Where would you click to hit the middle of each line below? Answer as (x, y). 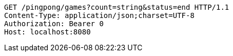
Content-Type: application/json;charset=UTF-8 (99, 15)
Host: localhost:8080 (47, 32)
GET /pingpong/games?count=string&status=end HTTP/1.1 (117, 7)
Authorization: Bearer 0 (54, 24)
